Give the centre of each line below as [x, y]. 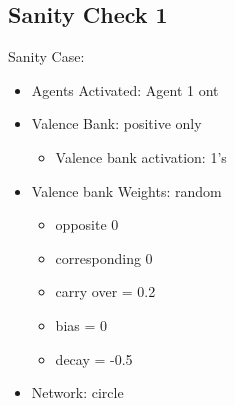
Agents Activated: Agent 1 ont [125, 89]
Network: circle [77, 392]
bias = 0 [81, 324]
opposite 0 [87, 224]
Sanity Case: [46, 56]
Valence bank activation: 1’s [141, 156]
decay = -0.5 [94, 358]
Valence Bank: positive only [116, 123]
